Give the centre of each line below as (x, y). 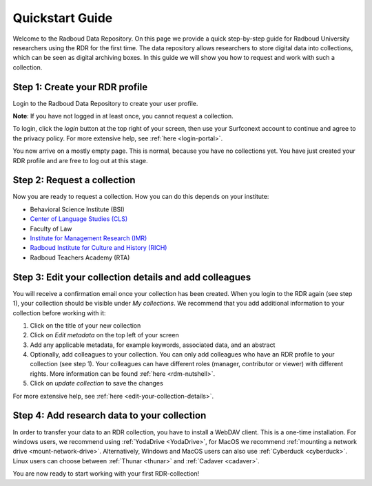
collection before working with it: (59, 313)
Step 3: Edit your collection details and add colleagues (132, 277)
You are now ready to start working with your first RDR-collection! (106, 474)
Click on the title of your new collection (85, 325)
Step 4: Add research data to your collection (110, 415)
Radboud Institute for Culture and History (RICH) (99, 248)
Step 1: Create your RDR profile (80, 87)
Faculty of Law (51, 229)
